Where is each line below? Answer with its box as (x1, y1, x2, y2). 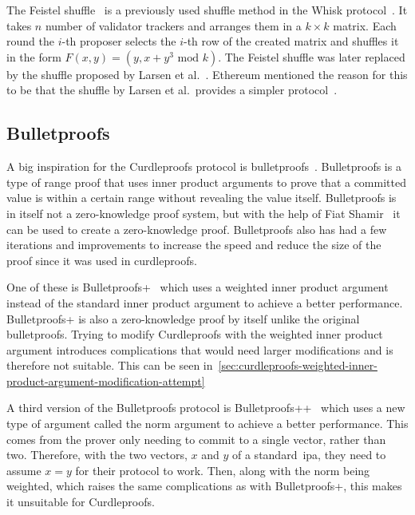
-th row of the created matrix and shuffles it (183, 33, 399, 50)
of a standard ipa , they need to (232, 446, 386, 463)
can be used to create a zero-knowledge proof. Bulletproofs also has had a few (6, 220, 387, 237)
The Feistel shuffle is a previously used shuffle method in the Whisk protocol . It (6, 2, 408, 18)
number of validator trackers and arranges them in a (45, 17, 302, 34)
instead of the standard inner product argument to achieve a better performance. (6, 294, 403, 311)
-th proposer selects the (61, 33, 176, 50)
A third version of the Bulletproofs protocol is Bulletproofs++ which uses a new (6, 399, 405, 416)
